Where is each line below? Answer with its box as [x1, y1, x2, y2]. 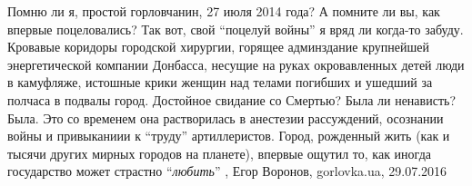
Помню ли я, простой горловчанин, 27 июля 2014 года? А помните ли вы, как [7, 2, 440, 20]
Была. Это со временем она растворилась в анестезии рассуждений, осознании [7, 108, 444, 127]
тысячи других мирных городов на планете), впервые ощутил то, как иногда [7, 143, 431, 162]
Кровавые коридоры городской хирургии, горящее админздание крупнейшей [7, 37, 429, 56]
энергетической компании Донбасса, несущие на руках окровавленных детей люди [7, 54, 465, 73]
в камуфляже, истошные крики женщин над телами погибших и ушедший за [7, 73, 433, 92]
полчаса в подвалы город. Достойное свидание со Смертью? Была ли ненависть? [7, 90, 456, 109]
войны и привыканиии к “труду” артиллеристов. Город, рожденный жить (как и [7, 126, 450, 145]
